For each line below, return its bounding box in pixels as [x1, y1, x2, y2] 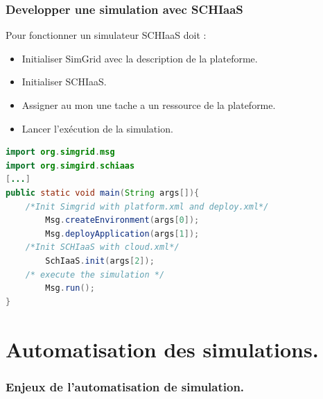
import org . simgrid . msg [6, 147, 115, 158]
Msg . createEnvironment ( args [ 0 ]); [45, 215, 200, 226]
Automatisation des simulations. [6, 334, 319, 363]
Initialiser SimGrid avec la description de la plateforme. [21, 51, 258, 65]
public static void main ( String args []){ [6, 187, 200, 198]
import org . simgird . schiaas [6, 160, 135, 171]
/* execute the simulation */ [25, 269, 165, 280]
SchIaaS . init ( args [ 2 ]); [45, 255, 155, 266]
